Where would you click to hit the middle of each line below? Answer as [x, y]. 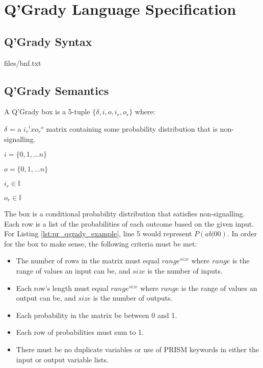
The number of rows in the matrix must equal [88, 261]
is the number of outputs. [133, 298]
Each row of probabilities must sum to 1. [80, 332]
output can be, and [46, 298]
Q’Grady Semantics [57, 90]
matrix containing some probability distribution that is [132, 128]
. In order [242, 234]
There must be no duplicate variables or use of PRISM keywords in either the [137, 349]
